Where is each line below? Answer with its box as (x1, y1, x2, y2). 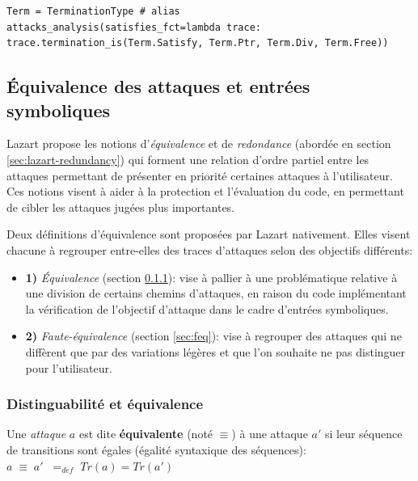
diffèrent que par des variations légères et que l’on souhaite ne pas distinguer (25, 343, 406, 360)
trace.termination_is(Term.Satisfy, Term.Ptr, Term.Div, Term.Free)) (6, 37, 389, 49)
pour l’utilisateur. (25, 359, 112, 376)
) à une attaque (231, 425, 308, 442)
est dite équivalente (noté (78, 425, 213, 442)
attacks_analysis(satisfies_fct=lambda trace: (6, 21, 261, 33)
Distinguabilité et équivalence (6, 394, 204, 414)
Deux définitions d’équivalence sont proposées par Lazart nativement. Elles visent (6, 226, 411, 243)
